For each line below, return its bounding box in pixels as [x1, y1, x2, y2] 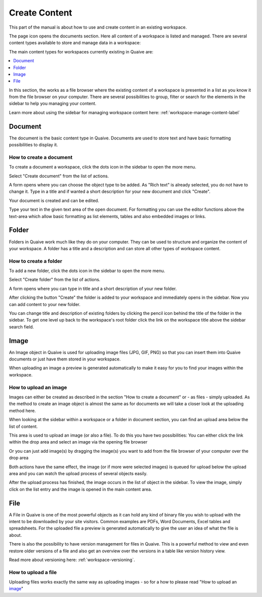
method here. [9, 408, 36, 413]
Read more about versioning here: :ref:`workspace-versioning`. [9, 557, 135, 563]
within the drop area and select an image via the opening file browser [9, 439, 148, 445]
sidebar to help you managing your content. [9, 101, 97, 106]
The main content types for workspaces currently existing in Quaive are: [9, 49, 154, 54]
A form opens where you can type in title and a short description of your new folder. [9, 286, 177, 291]
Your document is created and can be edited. [9, 197, 99, 204]
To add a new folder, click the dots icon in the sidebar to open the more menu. [9, 268, 165, 274]
